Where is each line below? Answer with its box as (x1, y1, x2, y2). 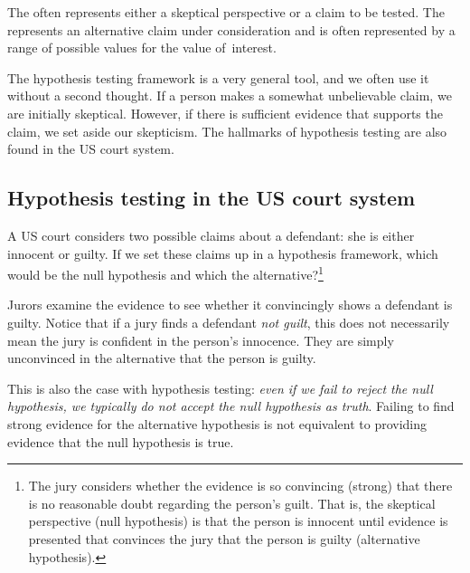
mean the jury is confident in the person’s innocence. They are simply (7, 330, 394, 349)
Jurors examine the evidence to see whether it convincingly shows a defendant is (7, 295, 453, 314)
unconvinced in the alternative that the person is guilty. (7, 349, 316, 368)
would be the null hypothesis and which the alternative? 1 (7, 263, 324, 283)
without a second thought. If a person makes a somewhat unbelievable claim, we (7, 86, 452, 105)
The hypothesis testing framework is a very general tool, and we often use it (7, 68, 429, 87)
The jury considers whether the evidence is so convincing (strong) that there (28, 476, 453, 495)
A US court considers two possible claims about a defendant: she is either (7, 225, 415, 244)
